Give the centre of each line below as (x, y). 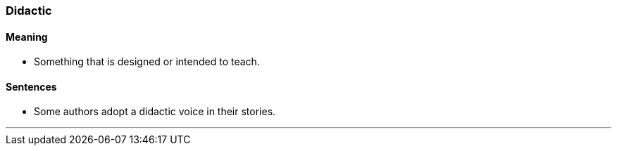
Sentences (31, 86)
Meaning (27, 37)
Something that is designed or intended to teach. (147, 62)
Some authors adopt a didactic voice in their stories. (155, 112)
